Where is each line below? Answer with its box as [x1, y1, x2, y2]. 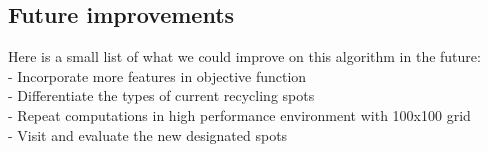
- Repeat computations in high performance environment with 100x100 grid [8, 104, 471, 125]
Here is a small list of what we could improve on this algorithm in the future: [8, 46, 481, 67]
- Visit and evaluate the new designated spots [8, 124, 288, 145]
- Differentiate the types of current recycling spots [8, 85, 315, 106]
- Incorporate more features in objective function [8, 65, 307, 86]
